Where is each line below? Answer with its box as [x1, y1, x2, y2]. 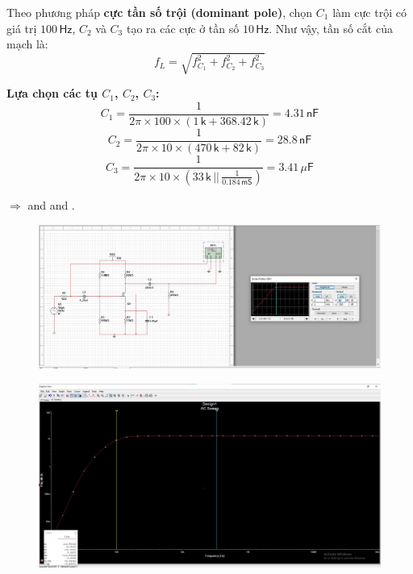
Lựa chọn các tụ [6, 85, 98, 102]
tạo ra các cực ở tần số [126, 19, 240, 36]
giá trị [6, 19, 37, 36]
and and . [27, 196, 75, 213]
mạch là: [6, 35, 48, 52]
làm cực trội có [332, 4, 407, 20]
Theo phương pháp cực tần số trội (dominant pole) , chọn [6, 4, 313, 20]
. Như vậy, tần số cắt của [269, 19, 393, 36]
